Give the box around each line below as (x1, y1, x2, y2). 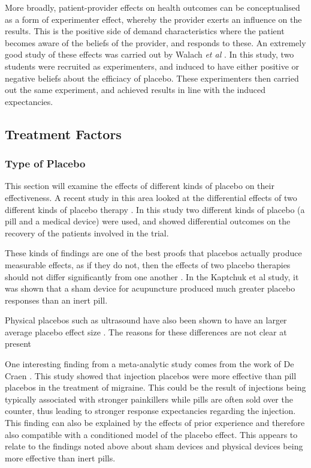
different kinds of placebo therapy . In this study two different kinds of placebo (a (5, 203, 305, 215)
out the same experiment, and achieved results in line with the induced (5, 83, 266, 96)
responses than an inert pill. (5, 293, 108, 306)
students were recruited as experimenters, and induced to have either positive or (5, 59, 300, 72)
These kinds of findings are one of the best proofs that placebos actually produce (5, 247, 302, 259)
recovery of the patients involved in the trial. (5, 226, 169, 239)
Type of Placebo (5, 156, 86, 171)
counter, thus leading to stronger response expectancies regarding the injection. (5, 404, 296, 417)
